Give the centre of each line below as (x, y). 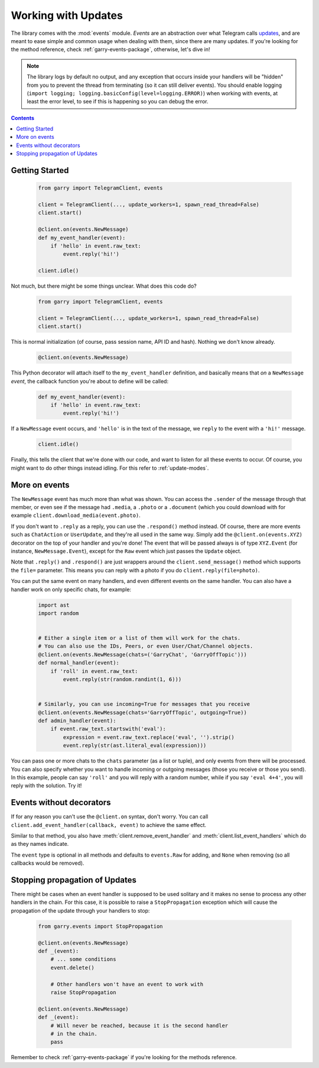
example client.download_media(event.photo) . (76, 515)
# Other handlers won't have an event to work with (127, 984)
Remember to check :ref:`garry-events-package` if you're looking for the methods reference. (124, 1057)
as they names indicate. (40, 844)
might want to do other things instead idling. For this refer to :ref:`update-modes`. (110, 468)
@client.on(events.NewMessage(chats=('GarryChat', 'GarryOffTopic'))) (143, 655)
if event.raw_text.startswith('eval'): (108, 729)
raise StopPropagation (83, 992)
